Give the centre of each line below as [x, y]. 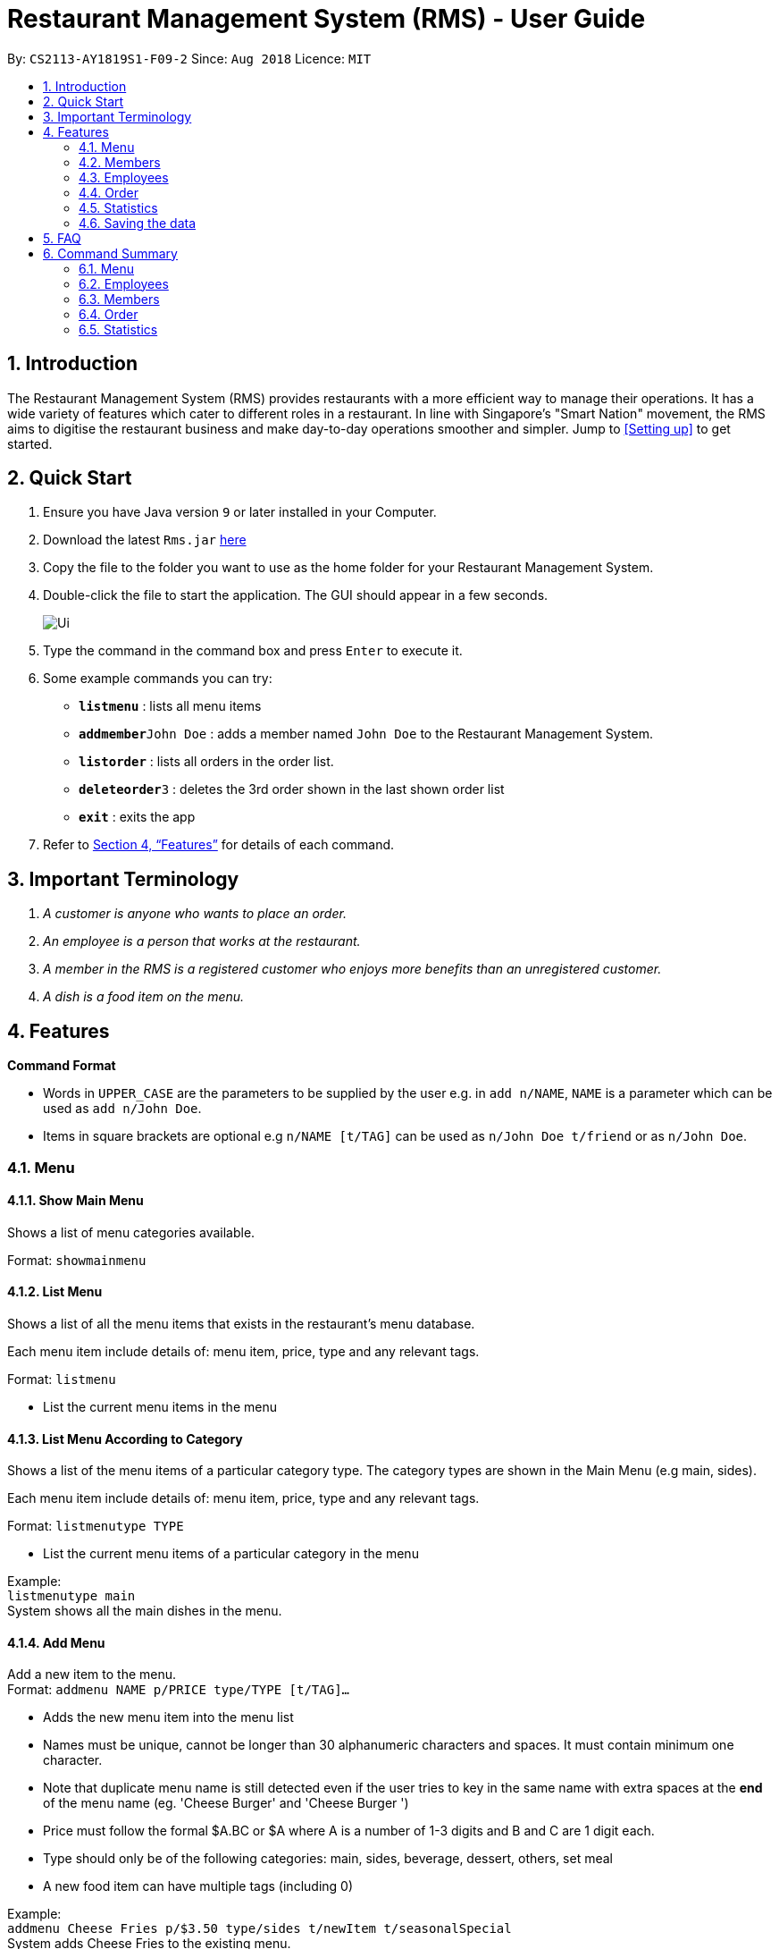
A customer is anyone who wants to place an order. [195, 914]
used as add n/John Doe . [122, 1109]
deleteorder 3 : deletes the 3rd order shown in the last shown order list [292, 789]
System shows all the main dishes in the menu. [145, 1611]
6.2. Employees [124, 283]
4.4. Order [109, 192]
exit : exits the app [137, 817]
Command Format [62, 1066]
